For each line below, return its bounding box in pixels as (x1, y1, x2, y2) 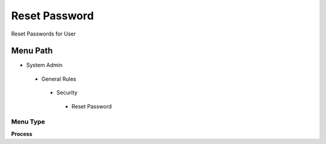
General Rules (41, 75, 77, 83)
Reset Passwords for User (11, 30, 76, 37)
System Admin (26, 61, 63, 69)
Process (11, 130, 33, 137)
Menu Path (11, 46, 53, 56)
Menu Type (11, 117, 45, 126)
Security (56, 89, 78, 96)
